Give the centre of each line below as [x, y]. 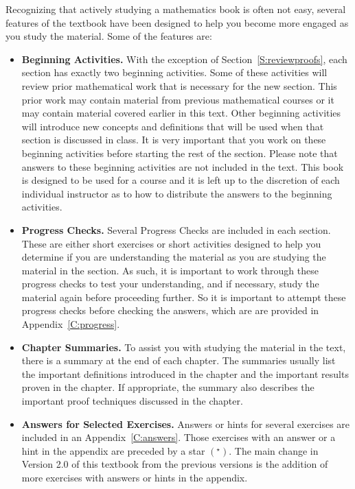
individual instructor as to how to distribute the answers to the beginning [177, 193]
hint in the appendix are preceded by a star [113, 450]
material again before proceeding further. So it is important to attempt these [184, 297]
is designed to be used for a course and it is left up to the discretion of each [181, 180]
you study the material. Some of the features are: [109, 36]
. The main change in [274, 450]
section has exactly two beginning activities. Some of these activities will [174, 72]
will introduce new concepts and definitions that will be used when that [173, 126]
